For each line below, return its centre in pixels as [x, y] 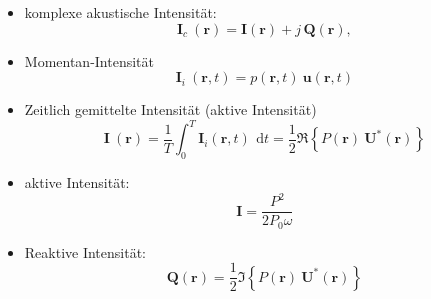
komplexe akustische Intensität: [120, 12]
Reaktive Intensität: [85, 251]
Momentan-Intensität [89, 60]
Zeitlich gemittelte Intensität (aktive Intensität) [170, 109]
